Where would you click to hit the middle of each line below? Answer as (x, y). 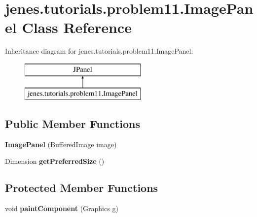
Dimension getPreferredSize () (55, 161)
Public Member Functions (73, 124)
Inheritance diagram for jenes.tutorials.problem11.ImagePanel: (99, 51)
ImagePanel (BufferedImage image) (61, 144)
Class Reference (77, 27)
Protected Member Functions (82, 187)
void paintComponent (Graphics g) (62, 208)
